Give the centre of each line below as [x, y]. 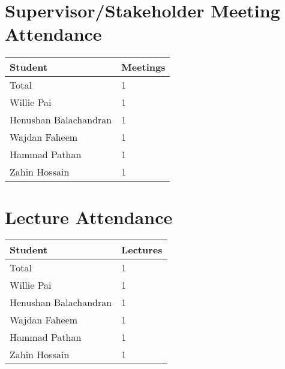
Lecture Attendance [89, 217]
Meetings [143, 67]
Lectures [142, 250]
